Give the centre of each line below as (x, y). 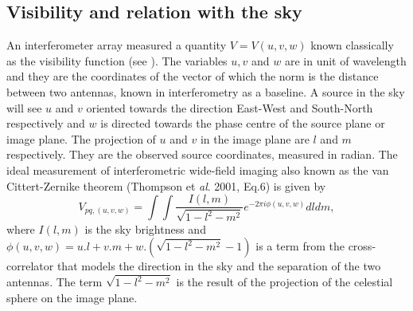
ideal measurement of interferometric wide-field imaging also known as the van (198, 169)
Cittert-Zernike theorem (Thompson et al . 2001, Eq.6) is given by (166, 185)
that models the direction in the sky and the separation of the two (219, 266)
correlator (30, 266)
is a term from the (300, 246)
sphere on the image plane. (72, 297)
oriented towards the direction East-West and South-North (230, 107)
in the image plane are (255, 138)
